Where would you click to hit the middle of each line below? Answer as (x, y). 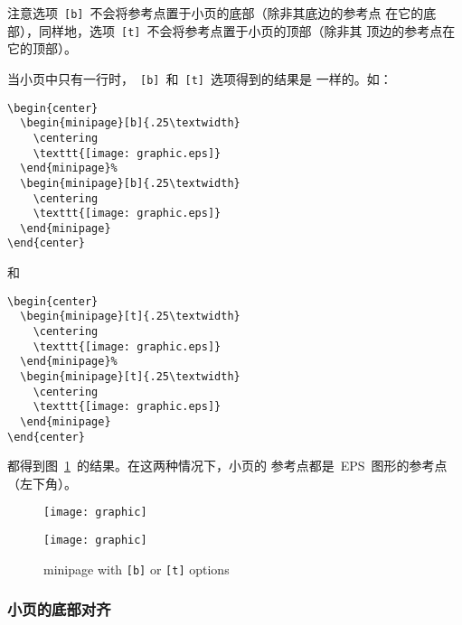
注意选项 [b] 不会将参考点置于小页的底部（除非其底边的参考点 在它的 (216, 13)
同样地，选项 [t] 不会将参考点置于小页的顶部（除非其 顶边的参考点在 (247, 30)
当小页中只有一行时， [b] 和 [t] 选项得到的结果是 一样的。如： (200, 78)
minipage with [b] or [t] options (137, 569)
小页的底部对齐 (59, 609)
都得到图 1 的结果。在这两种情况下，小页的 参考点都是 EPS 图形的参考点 (227, 466)
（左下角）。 (42, 483)
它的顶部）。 (42, 48)
